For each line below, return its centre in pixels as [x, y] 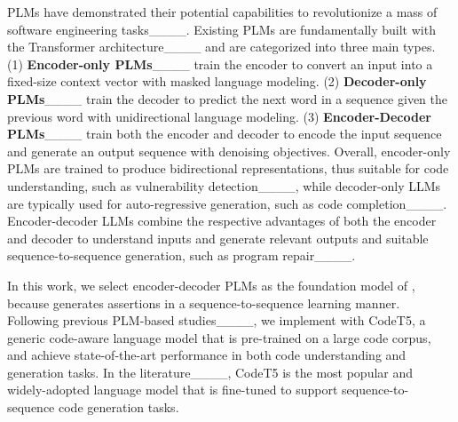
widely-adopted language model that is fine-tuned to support [173, 390]
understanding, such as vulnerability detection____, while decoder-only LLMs [224, 185]
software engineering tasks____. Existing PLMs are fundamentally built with [221, 29]
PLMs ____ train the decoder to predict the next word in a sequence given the [227, 98]
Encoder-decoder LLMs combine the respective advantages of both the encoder [222, 221]
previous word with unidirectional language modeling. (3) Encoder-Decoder [219, 116]
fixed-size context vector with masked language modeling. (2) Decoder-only [217, 81]
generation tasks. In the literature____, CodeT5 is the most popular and [210, 372]
